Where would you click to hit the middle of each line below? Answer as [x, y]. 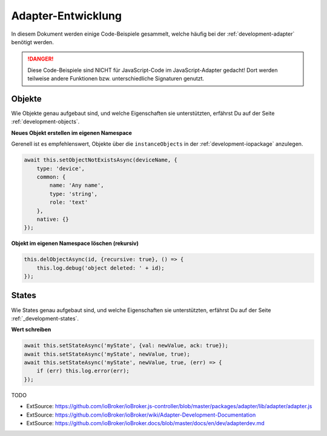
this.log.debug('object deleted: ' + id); [101, 268]
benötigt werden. [32, 42]
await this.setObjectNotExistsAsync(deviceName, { [101, 160]
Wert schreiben [31, 330]
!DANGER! [41, 59]
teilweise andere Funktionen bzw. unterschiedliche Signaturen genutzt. [116, 79]
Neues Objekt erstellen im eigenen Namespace [72, 132]
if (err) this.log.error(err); [83, 371]
